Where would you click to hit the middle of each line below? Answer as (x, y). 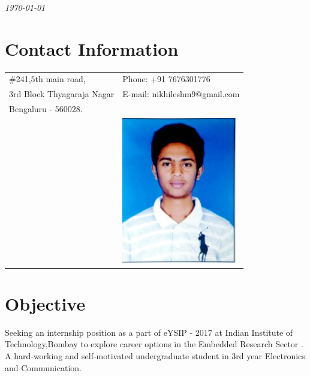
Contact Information (92, 48)
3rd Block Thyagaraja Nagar (62, 94)
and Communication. (43, 367)
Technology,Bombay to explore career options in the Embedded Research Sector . (154, 344)
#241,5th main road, (47, 79)
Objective (45, 303)
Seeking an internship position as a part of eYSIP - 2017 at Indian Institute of (149, 332)
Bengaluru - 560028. (46, 109)
